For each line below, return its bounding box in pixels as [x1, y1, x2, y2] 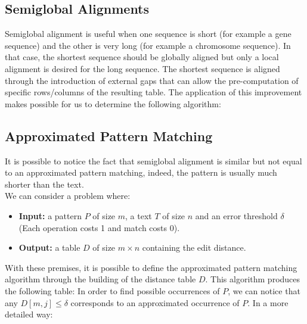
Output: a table [18, 241, 80, 254]
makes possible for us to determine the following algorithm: [5, 97, 221, 110]
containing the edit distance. [142, 241, 246, 254]
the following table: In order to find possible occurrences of [5, 284, 220, 297]
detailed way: [5, 308, 53, 320]
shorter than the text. [5, 177, 84, 190]
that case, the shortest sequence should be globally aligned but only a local [5, 51, 279, 63]
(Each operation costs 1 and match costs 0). [18, 221, 180, 233]
